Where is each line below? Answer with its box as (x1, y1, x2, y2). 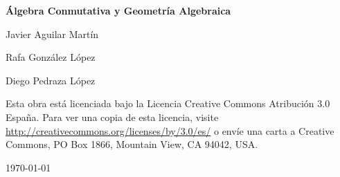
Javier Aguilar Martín (6, 26, 99, 41)
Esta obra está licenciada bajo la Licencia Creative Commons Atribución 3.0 (6, 96, 330, 111)
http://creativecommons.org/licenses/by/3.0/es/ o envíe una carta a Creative (6, 123, 334, 138)
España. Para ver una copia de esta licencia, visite (6, 109, 219, 124)
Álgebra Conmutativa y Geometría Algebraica (6, 3, 231, 17)
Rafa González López (6, 50, 96, 64)
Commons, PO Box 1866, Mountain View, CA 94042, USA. (6, 137, 258, 151)
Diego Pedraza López (6, 73, 96, 87)
